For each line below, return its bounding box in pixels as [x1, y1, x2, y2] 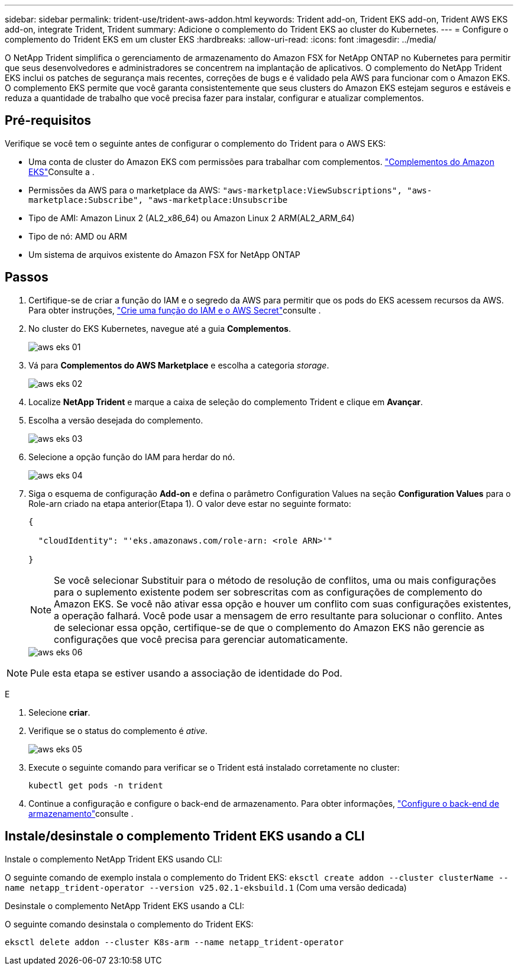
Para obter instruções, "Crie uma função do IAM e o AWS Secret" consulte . [28, 305, 321, 315]
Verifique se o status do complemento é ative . [28, 725, 208, 736]
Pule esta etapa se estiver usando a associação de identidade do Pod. [30, 667, 342, 679]
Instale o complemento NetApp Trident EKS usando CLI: [5, 853, 222, 864]
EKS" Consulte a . [28, 166, 95, 177]
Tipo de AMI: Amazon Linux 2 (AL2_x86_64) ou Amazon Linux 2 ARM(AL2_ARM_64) [28, 212, 355, 223]
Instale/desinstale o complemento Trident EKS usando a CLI [5, 829, 365, 844]
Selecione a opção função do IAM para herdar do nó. [28, 451, 235, 462]
